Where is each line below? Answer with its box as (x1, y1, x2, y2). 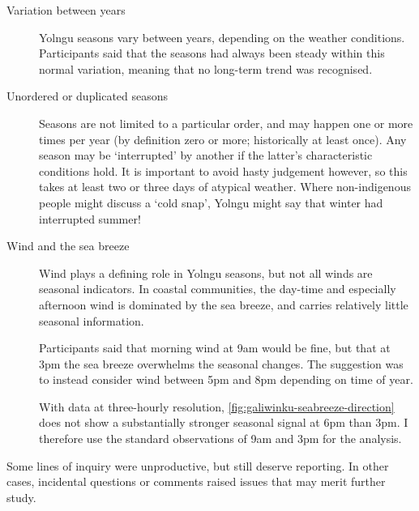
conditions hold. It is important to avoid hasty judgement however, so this (39, 162, 408, 179)
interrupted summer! (39, 210, 141, 227)
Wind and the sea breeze (6, 237, 130, 254)
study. (6, 488, 36, 505)
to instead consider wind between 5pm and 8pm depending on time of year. (39, 371, 413, 388)
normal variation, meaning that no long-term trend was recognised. (39, 60, 373, 77)
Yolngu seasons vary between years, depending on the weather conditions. (39, 28, 405, 45)
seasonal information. (39, 312, 144, 329)
